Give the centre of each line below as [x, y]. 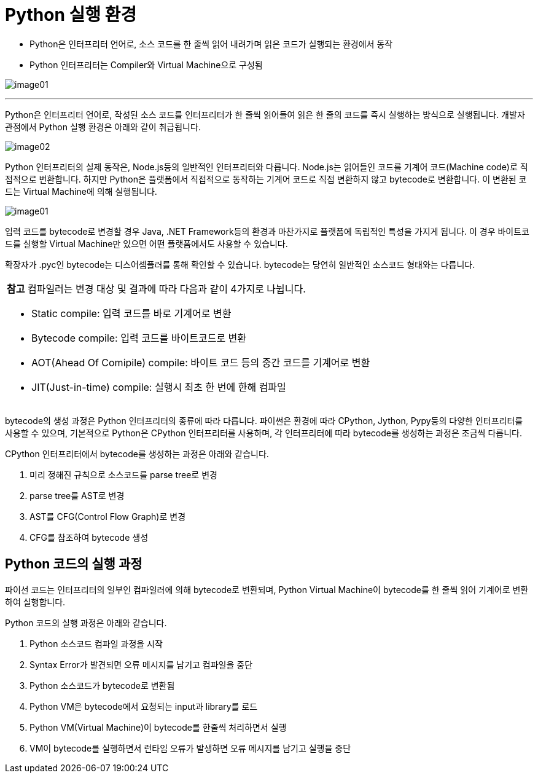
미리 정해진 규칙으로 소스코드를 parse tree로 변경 [123, 474]
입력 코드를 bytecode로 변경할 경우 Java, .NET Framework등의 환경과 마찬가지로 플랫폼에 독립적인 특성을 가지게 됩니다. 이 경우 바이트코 [267, 231]
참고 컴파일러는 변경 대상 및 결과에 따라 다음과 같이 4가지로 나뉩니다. [156, 289]
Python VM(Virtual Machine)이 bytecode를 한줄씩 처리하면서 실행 [158, 727]
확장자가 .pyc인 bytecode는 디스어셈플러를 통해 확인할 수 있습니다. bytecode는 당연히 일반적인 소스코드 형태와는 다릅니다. [240, 264]
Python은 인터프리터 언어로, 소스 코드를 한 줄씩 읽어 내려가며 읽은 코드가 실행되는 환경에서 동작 [211, 44]
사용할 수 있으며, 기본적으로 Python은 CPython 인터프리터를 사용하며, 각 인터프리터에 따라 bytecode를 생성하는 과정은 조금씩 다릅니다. [263, 433]
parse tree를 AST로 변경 [77, 495]
